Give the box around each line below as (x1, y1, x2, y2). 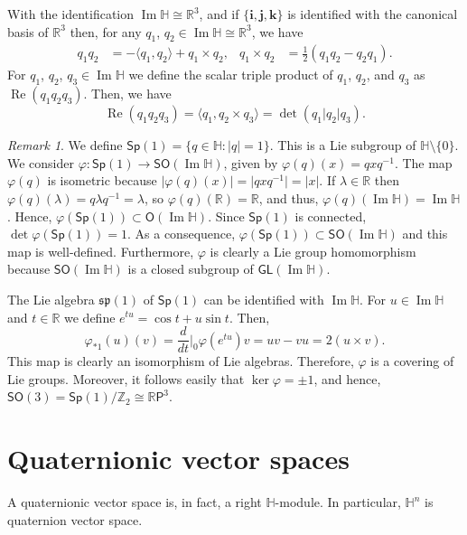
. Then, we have (83, 84, 172, 103)
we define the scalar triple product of (128, 65, 333, 84)
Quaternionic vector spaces (7, 440, 350, 477)
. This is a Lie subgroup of (269, 136, 416, 155)
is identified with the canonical (287, 5, 458, 23)
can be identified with (203, 289, 324, 308)
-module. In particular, (275, 493, 401, 512)
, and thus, (258, 189, 319, 207)
